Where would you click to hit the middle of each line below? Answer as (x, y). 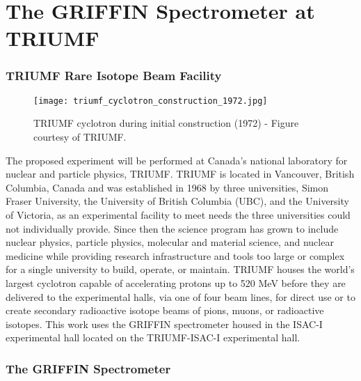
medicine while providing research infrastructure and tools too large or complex (175, 255)
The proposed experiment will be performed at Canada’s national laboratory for (177, 160)
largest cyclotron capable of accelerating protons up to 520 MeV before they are (176, 282)
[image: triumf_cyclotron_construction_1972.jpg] (151, 101)
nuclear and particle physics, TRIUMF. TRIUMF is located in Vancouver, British (180, 174)
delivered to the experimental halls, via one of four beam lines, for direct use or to (180, 296)
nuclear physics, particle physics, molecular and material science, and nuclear (170, 242)
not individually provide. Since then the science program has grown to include (172, 228)
